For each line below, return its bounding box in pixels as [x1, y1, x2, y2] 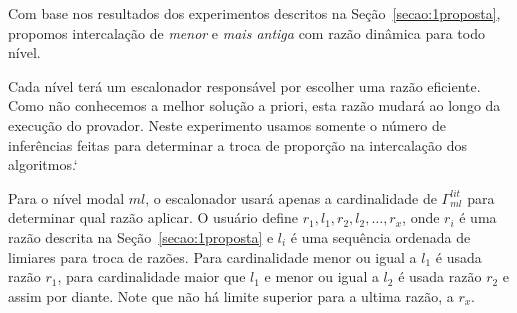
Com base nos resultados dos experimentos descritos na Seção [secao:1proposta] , [8, 3, 501, 23]
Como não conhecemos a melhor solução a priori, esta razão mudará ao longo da [8, 95, 501, 116]
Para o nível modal [8, 187, 125, 208]
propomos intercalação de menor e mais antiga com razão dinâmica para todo [8, 22, 485, 43]
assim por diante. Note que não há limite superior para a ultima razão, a [8, 285, 454, 306]
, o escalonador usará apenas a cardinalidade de [145, 187, 437, 208]
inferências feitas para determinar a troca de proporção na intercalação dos [8, 134, 468, 155]
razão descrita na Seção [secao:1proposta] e [8, 226, 274, 247]
